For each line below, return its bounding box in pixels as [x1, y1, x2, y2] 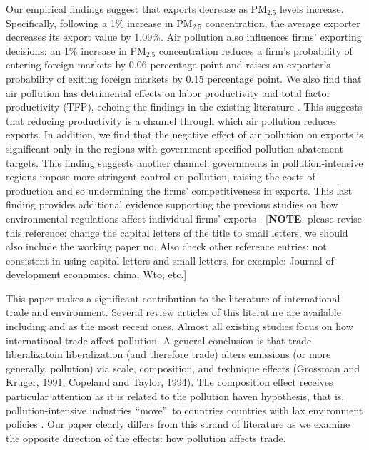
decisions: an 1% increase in [6, 43, 127, 58]
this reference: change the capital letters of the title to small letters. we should [6, 225, 348, 240]
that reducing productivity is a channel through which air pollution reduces [6, 113, 336, 128]
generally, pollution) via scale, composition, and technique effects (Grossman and [6, 360, 360, 375]
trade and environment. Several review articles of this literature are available [6, 305, 341, 319]
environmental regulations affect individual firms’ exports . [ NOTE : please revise [6, 210, 362, 225]
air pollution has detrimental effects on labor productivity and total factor [6, 85, 331, 100]
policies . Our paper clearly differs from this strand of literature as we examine [6, 416, 350, 431]
